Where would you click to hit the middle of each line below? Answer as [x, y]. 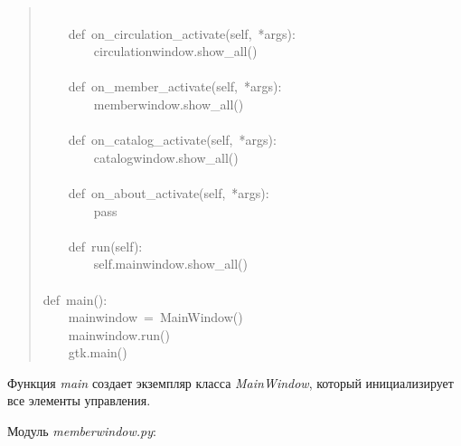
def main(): [75, 299]
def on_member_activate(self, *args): [175, 86]
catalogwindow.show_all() [166, 157]
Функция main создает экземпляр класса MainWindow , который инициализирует [230, 382]
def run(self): [105, 246]
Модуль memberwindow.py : [82, 431]
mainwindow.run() [119, 334]
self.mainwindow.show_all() [170, 264]
